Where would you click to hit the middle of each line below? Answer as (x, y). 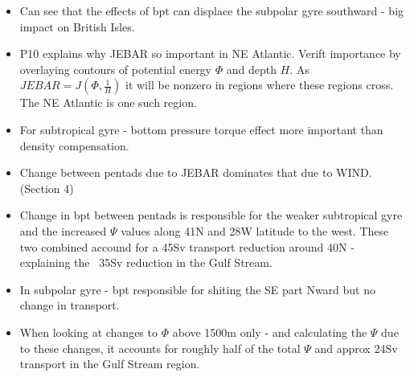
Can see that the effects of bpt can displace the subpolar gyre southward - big (212, 10)
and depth (251, 69)
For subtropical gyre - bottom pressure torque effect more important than (201, 129)
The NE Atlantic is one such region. (108, 102)
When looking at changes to (88, 332)
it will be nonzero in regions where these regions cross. (260, 85)
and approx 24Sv (356, 348)
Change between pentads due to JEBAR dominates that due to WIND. (196, 172)
